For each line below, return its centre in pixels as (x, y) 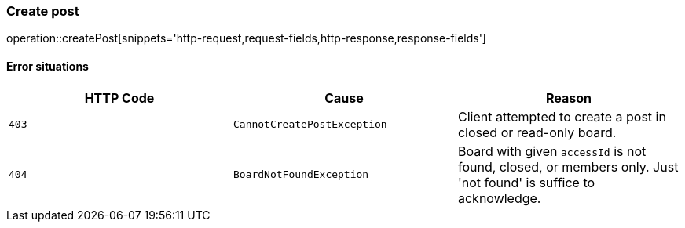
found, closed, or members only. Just (568, 166)
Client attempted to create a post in (562, 116)
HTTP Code (119, 98)
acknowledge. (499, 198)
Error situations (48, 66)
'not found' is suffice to (526, 182)
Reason (568, 98)
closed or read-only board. (537, 132)
